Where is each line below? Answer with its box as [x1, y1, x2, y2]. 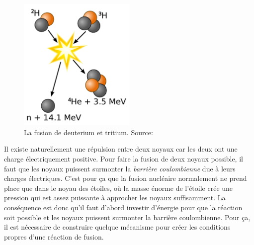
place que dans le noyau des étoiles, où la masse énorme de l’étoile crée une [4, 182, 233, 193]
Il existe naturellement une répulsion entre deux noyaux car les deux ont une [4, 144, 238, 154]
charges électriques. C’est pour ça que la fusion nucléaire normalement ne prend [4, 173, 247, 183]
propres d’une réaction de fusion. [4, 231, 104, 242]
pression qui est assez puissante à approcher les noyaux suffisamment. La [4, 192, 226, 203]
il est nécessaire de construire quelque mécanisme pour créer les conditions [4, 222, 231, 232]
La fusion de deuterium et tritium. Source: [24, 127, 153, 137]
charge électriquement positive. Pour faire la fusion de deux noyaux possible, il [4, 154, 243, 164]
